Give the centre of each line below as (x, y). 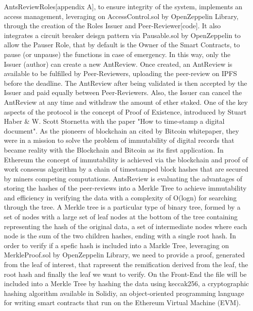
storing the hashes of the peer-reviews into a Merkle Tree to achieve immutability (125, 188)
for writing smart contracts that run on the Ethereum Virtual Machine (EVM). (122, 302)
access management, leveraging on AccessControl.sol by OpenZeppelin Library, (121, 16)
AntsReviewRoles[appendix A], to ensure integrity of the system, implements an (123, 6)
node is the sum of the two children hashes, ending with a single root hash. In (120, 236)
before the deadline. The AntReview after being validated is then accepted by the (126, 83)
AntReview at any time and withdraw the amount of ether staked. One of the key (126, 102)
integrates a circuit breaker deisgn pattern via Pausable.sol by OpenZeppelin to (122, 35)
